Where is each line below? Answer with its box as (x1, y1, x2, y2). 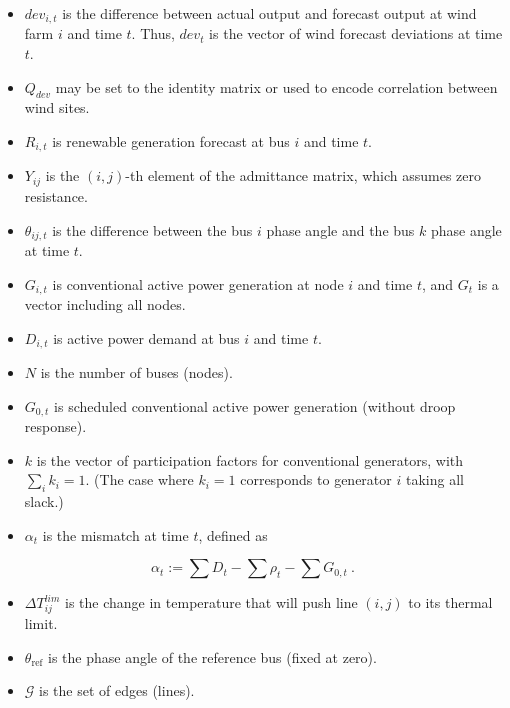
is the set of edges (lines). (39, 680, 195, 701)
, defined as (198, 524, 268, 545)
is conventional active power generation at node (52, 273, 344, 294)
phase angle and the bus (266, 219, 415, 240)
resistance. (24, 185, 88, 206)
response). (24, 416, 87, 437)
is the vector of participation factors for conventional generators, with (36, 449, 464, 470)
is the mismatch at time (42, 524, 189, 545)
